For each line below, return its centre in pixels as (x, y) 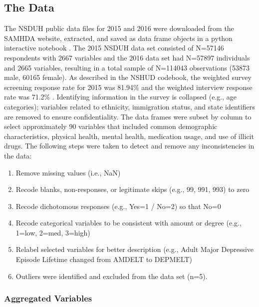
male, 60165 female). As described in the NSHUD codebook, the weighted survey (128, 77)
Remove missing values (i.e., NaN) (68, 172)
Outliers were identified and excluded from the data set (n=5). (112, 276)
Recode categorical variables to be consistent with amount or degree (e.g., (129, 223)
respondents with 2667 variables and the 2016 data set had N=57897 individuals (127, 57)
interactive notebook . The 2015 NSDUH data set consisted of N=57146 (114, 48)
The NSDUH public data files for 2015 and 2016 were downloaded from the (119, 28)
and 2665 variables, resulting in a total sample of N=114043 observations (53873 (127, 67)
